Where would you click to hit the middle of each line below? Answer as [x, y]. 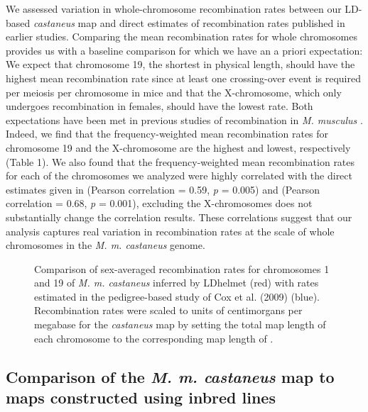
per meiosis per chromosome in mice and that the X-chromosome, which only [174, 92]
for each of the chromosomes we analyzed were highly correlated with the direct [179, 176]
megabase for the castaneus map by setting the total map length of [180, 324]
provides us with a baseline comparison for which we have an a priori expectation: [184, 50]
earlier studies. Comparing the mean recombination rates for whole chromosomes [182, 37]
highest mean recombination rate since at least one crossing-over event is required [183, 78]
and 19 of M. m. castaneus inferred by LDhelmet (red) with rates [177, 283]
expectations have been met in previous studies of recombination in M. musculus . [184, 119]
